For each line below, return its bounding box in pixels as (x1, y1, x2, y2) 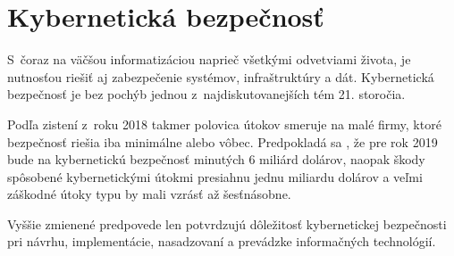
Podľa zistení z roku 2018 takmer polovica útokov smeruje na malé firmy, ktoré (7, 114, 441, 133)
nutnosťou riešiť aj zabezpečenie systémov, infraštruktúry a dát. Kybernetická (7, 67, 434, 86)
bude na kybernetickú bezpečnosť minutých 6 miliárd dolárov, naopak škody (7, 150, 425, 169)
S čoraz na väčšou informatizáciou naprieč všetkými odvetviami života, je (7, 50, 411, 69)
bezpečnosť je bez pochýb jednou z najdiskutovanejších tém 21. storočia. (7, 85, 406, 103)
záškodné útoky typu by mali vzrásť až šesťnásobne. (7, 185, 291, 203)
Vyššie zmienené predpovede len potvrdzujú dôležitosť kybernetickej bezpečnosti (7, 214, 447, 233)
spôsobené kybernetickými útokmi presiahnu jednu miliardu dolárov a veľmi (7, 167, 423, 186)
